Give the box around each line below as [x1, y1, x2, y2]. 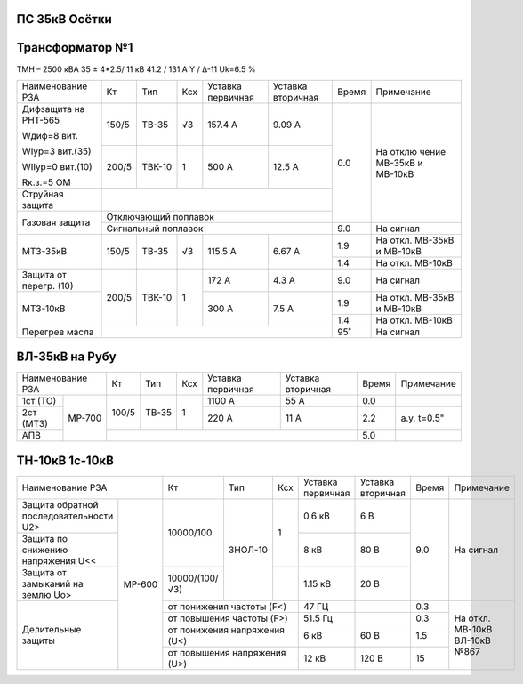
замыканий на [21, 577, 84, 590]
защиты [21, 634, 55, 647]
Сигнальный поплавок [106, 222, 204, 235]
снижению [21, 543, 68, 556]
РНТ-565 [21, 114, 60, 126]
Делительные [21, 624, 82, 636]
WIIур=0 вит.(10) [21, 160, 93, 173]
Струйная [21, 188, 64, 200]
